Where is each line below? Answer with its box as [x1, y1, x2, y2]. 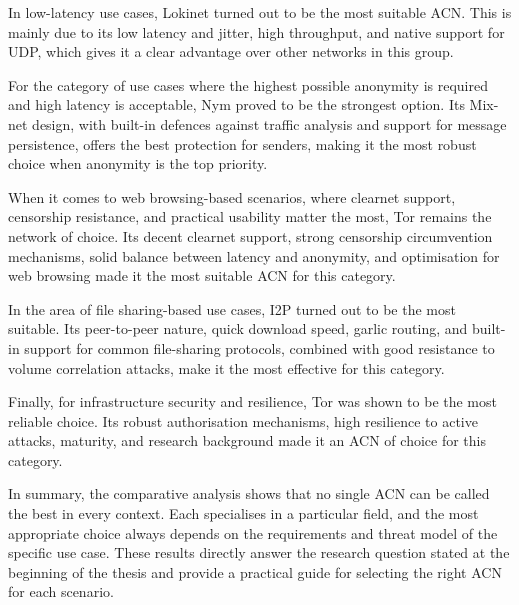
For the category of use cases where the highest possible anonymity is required [8, 74, 489, 95]
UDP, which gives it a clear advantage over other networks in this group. [8, 41, 454, 62]
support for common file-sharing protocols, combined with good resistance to [24, 337, 495, 358]
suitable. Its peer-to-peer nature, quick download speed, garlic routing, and [8, 318, 468, 339]
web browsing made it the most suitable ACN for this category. [8, 265, 396, 286]
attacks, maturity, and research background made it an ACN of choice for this [8, 430, 486, 451]
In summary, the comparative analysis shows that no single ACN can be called [8, 483, 490, 504]
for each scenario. [8, 581, 114, 602]
